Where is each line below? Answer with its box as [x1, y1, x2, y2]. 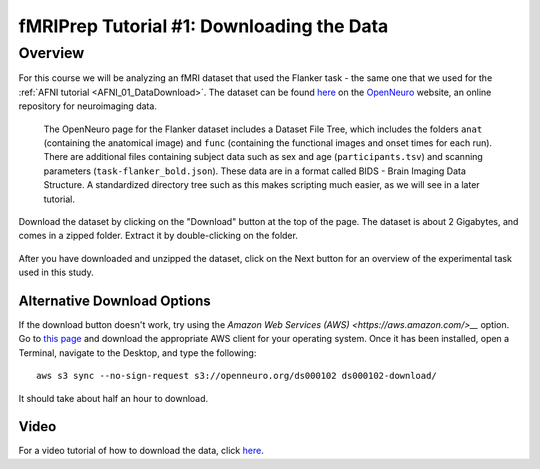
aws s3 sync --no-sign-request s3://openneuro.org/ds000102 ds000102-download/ [36, 370, 437, 382]
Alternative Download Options [18, 292, 212, 309]
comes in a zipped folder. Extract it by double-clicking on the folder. [18, 230, 299, 242]
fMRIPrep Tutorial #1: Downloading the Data [18, 15, 389, 37]
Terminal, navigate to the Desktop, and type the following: [18, 346, 257, 359]
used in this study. [18, 266, 94, 279]
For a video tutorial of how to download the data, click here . [18, 445, 264, 457]
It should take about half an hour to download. [18, 392, 209, 404]
